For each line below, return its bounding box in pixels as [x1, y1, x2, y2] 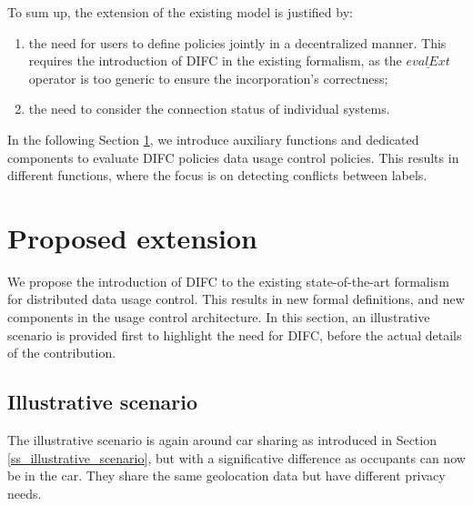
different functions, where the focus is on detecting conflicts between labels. [7, 166, 428, 185]
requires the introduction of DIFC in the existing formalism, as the [28, 51, 402, 70]
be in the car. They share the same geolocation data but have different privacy [7, 466, 446, 485]
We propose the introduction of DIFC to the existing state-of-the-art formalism [7, 271, 449, 290]
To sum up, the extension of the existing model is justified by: [7, 3, 353, 21]
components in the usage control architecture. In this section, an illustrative [7, 308, 430, 327]
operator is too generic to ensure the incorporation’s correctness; [28, 68, 388, 87]
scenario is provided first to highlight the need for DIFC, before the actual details [7, 325, 462, 344]
